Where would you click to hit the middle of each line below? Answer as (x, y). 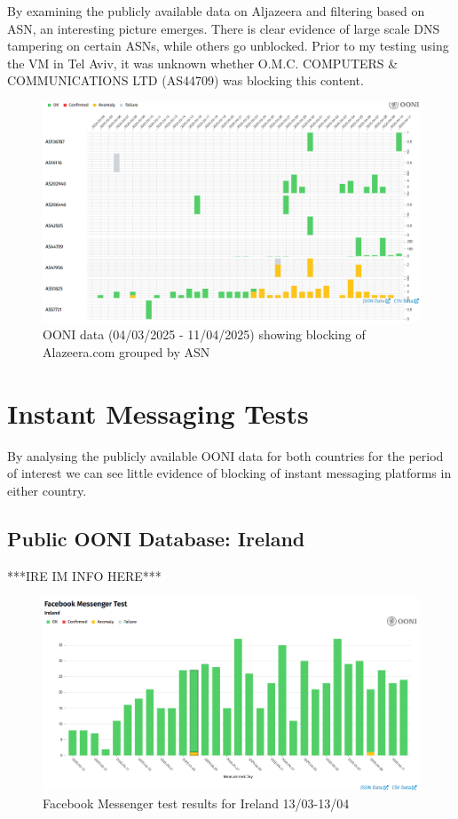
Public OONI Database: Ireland (156, 538)
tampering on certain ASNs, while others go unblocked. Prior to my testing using (228, 46)
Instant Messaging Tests (158, 413)
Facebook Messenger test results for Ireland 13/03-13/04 (196, 803)
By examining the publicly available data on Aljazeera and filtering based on (216, 11)
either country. (47, 490)
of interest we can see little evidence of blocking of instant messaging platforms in (229, 473)
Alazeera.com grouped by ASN (126, 351)
